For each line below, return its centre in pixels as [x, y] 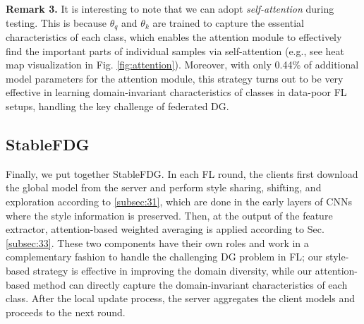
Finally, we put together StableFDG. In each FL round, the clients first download [182, 173]
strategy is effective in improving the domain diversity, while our [172, 270]
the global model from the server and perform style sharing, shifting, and [164, 187]
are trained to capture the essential [228, 22]
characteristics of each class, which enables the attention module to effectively [174, 37]
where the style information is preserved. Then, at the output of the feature [169, 215]
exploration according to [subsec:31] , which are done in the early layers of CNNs [179, 201]
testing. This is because [56, 22]
